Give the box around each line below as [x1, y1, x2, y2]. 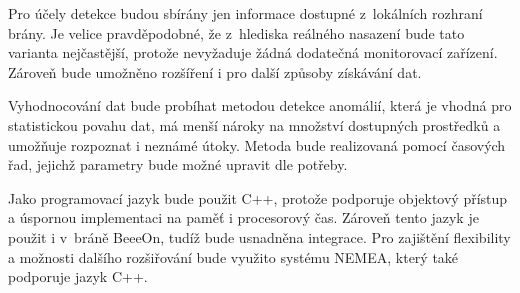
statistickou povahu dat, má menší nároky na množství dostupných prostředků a [8, 114, 501, 135]
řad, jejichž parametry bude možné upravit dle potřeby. [8, 154, 348, 175]
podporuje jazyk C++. [8, 266, 148, 287]
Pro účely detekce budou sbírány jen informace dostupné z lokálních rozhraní [8, 3, 483, 23]
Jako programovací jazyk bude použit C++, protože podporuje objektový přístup [8, 187, 508, 208]
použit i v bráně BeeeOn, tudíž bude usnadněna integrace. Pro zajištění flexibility [8, 226, 511, 247]
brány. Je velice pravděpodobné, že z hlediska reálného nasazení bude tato [8, 22, 465, 43]
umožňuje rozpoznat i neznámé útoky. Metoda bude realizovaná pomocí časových [8, 134, 506, 155]
